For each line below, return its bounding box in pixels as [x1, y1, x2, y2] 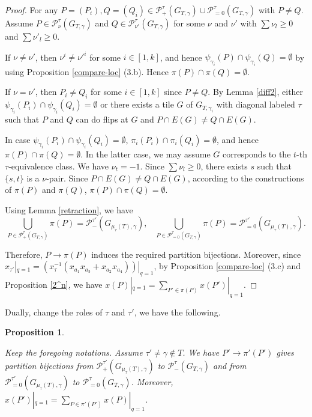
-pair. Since [46, 171, 88, 184]
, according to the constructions [187, 171, 304, 184]
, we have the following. [134, 305, 221, 318]
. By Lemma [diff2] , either [208, 85, 304, 98]
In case [5, 133, 31, 145]
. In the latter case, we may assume [80, 148, 211, 160]
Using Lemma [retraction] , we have [5, 203, 133, 216]
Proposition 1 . [5, 326, 64, 338]
